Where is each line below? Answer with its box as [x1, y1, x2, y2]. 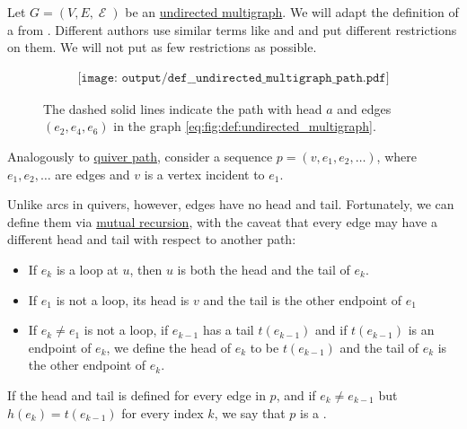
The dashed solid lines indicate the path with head [43, 99, 322, 118]
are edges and [55, 164, 130, 183]
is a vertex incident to [144, 164, 265, 183]
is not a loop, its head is [56, 290, 189, 309]
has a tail [202, 320, 254, 339]
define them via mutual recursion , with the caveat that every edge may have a [7, 212, 437, 231]
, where [376, 147, 417, 165]
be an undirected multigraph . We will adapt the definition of [125, 3, 459, 21]
